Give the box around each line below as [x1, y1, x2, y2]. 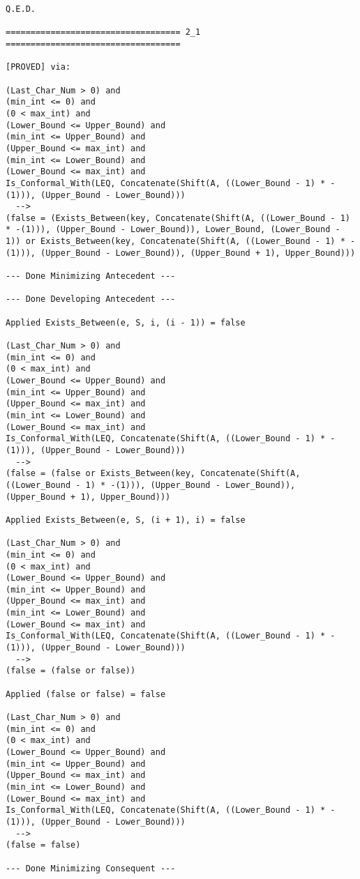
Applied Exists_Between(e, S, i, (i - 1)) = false [6, 317, 246, 328]
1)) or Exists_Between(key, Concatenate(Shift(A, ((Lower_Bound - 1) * [6, 236, 345, 247]
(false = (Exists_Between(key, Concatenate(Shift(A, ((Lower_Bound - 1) [6, 213, 350, 223]
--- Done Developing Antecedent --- [6, 294, 176, 305]
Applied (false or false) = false [6, 689, 166, 699]
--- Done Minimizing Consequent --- [6, 863, 176, 873]
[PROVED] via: [6, 62, 71, 72]
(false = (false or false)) [6, 666, 136, 676]
